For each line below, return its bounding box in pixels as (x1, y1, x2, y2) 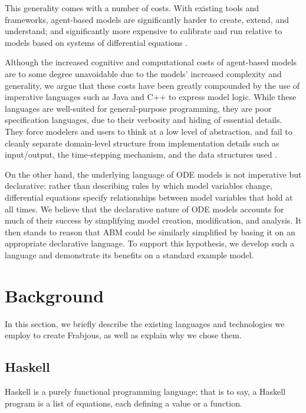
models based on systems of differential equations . (5, 36, 188, 48)
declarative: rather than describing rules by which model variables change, (5, 179, 272, 192)
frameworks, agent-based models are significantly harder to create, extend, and (5, 13, 289, 25)
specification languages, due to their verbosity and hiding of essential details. (5, 114, 282, 126)
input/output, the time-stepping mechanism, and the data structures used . (5, 148, 278, 161)
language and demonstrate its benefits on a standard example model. (5, 248, 254, 261)
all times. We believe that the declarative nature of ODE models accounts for (5, 202, 284, 215)
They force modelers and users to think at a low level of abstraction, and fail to (5, 125, 292, 137)
